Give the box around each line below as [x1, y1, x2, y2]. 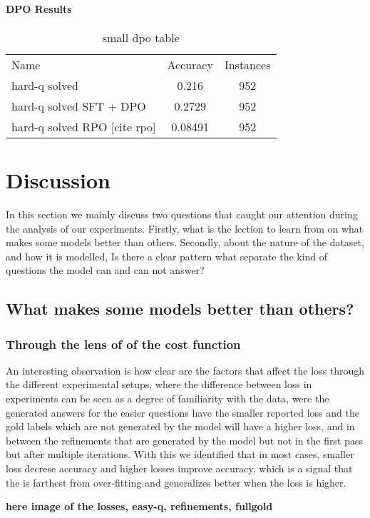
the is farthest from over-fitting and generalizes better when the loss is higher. [6, 474, 346, 489]
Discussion [6, 165, 111, 194]
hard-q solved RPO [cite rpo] [11, 118, 156, 135]
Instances [224, 56, 271, 73]
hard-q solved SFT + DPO [11, 97, 146, 114]
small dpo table [102, 29, 180, 46]
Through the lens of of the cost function [6, 335, 241, 352]
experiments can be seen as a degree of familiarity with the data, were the [6, 391, 329, 406]
